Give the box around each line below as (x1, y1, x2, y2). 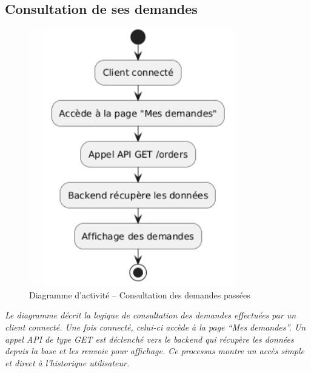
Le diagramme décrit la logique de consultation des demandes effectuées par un (5, 309, 296, 321)
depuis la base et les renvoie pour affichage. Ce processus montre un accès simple (5, 344, 305, 357)
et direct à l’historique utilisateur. (5, 356, 130, 369)
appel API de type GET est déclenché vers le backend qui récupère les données (5, 332, 294, 345)
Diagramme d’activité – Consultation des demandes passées (29, 288, 250, 301)
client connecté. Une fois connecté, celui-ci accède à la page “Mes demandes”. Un (5, 320, 306, 333)
